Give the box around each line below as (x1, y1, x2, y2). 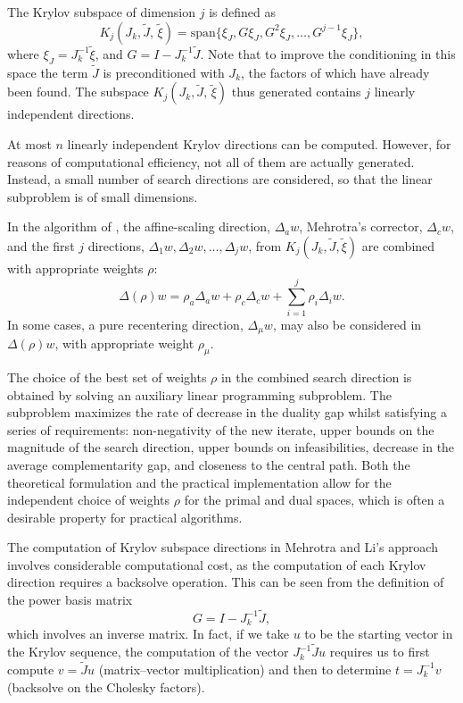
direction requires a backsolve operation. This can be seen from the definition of (7, 573, 444, 591)
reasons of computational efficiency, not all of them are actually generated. (7, 152, 415, 171)
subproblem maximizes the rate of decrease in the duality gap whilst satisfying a (7, 403, 447, 422)
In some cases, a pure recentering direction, (7, 314, 244, 333)
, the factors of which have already (241, 63, 430, 81)
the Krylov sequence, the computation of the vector (7, 642, 289, 661)
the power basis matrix (7, 590, 133, 609)
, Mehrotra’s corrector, (299, 217, 423, 236)
